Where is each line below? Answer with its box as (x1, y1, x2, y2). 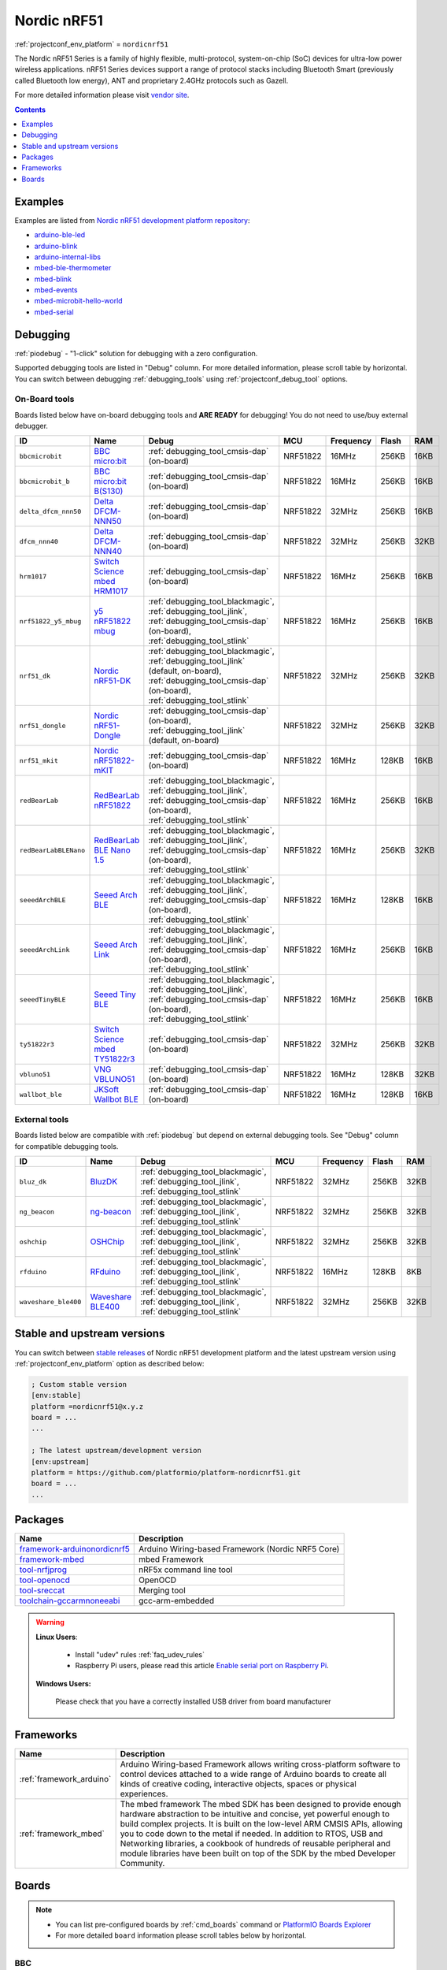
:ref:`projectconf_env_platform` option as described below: (14, 1359, 205, 1368)
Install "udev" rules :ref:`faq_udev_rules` (75, 1650, 205, 1660)
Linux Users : (35, 1632, 78, 1641)
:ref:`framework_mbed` (19, 1828, 105, 1839)
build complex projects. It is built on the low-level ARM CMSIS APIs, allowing (120, 1819, 403, 1830)
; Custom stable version (31, 1380, 127, 1388)
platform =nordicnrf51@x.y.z (31, 1402, 144, 1411)
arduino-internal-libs (34, 252, 102, 262)
